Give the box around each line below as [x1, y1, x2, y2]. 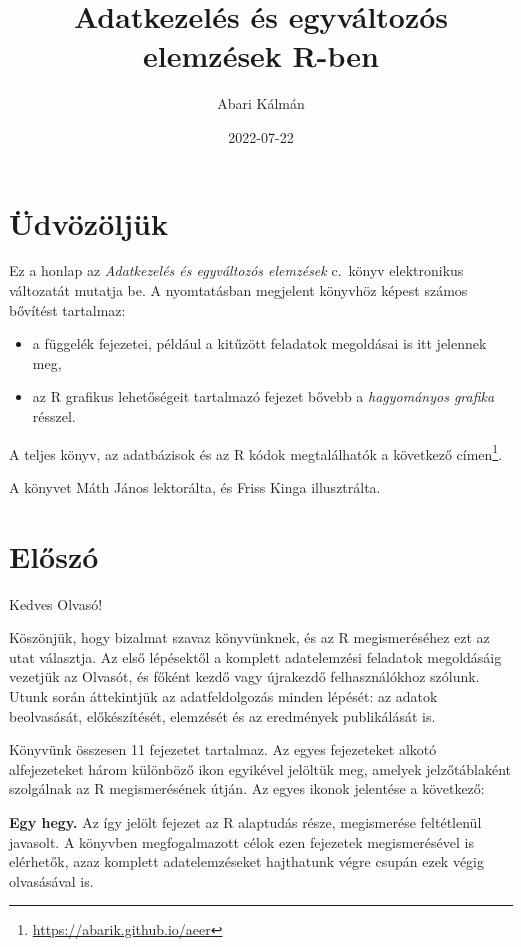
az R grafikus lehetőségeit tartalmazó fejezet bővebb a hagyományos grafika [32, 386, 495, 407]
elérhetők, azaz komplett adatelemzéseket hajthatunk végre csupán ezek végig [9, 851, 485, 872]
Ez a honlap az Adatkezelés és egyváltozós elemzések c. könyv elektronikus [9, 260, 464, 281]
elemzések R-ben [143, 35, 379, 76]
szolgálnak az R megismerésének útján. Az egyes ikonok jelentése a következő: [9, 778, 485, 799]
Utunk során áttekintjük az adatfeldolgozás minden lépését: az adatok [9, 685, 438, 706]
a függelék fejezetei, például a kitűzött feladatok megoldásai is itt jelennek [32, 333, 487, 354]
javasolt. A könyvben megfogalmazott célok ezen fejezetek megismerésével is [9, 831, 474, 852]
